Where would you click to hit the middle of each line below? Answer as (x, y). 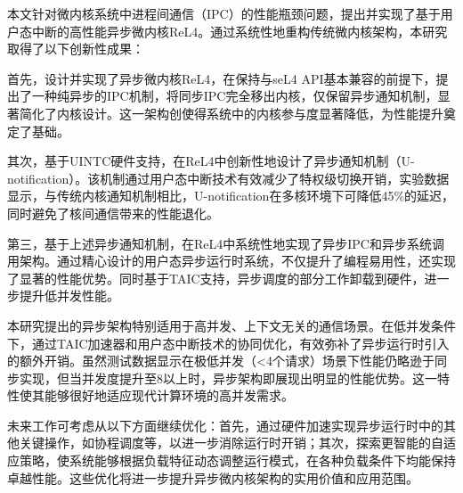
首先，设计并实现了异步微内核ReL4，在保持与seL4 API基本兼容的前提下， (222, 78)
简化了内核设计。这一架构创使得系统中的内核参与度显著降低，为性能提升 (231, 113)
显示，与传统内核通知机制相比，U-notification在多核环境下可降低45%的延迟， (231, 196)
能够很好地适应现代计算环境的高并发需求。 (169, 395)
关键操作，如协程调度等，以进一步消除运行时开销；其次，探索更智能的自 (231, 443)
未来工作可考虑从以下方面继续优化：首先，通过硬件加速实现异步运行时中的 (225, 425)
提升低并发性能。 (69, 296)
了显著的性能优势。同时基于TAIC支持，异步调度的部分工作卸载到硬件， (216, 278)
